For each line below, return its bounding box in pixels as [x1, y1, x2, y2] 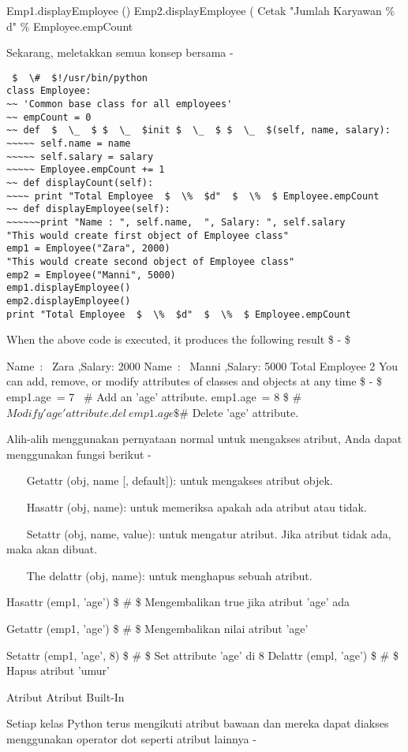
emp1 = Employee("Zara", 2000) [6, 243, 170, 255]
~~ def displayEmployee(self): [6, 203, 170, 215]
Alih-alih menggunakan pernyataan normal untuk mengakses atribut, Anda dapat [6, 430, 402, 447]
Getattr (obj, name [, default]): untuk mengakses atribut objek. [26, 472, 333, 489]
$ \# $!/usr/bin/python [12, 72, 148, 84]
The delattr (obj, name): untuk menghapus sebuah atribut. [26, 567, 313, 583]
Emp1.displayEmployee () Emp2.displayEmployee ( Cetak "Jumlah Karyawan [6, 2, 382, 18]
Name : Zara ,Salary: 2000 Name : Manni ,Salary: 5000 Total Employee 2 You [6, 357, 399, 374]
